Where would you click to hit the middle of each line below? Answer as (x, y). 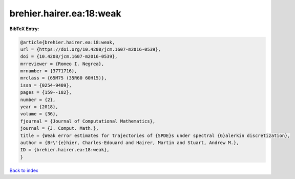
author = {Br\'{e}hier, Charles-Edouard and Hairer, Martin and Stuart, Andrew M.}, (130, 143)
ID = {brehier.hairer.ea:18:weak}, (65, 150)
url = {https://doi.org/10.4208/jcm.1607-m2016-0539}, (90, 49)
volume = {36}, (39, 114)
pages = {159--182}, (46, 93)
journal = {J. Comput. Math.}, (60, 128)
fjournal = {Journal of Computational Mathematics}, (88, 121)
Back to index (24, 170)
